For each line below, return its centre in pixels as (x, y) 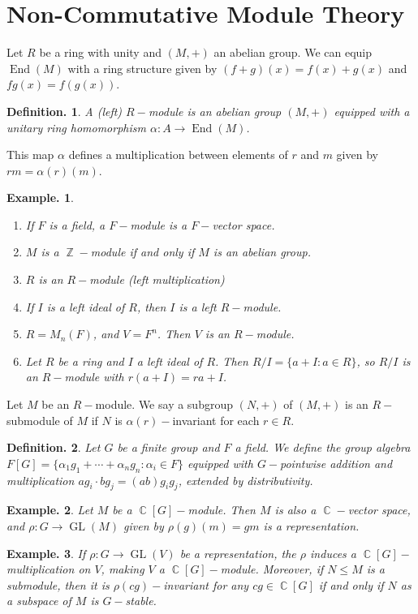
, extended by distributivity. (246, 480)
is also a (295, 510)
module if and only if (142, 252)
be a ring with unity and (100, 52)
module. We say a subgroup (164, 404)
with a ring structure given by (142, 68)
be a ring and (91, 361)
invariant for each (216, 420)
